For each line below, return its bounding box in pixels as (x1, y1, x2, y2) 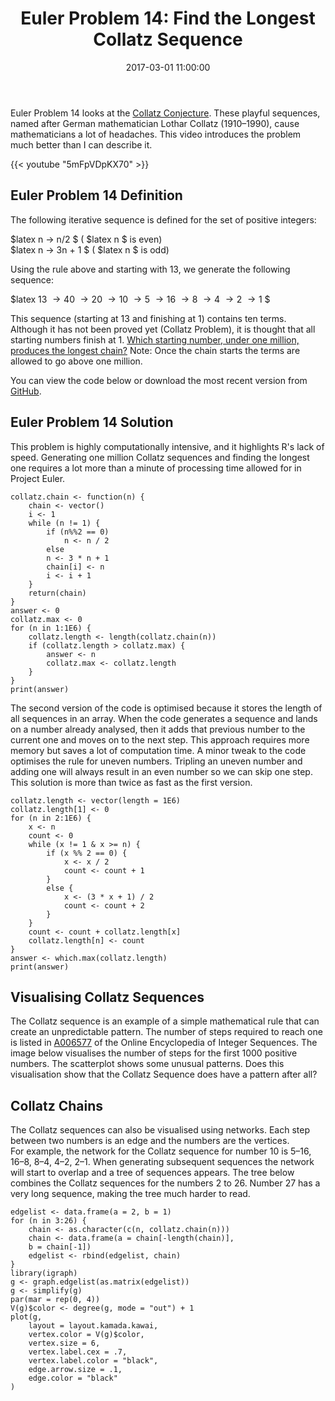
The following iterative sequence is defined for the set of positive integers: (10, 213, 317, 226)
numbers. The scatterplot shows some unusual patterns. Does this (10, 1058, 285, 1070)
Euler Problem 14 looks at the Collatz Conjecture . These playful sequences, (10, 107, 321, 119)
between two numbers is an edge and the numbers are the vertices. (10, 1135, 290, 1147)
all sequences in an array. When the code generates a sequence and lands (10, 712, 318, 724)
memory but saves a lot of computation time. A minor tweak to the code (10, 744, 307, 756)
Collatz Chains (10, 1097, 104, 1114)
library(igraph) (10, 1268, 78, 1279)
